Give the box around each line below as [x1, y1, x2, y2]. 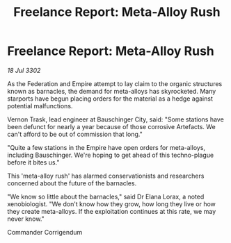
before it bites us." [7, 158, 60, 167]
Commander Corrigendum [7, 228, 83, 236]
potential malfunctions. [7, 101, 73, 110]
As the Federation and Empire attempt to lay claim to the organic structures [7, 79, 223, 87]
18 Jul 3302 [7, 66, 41, 74]
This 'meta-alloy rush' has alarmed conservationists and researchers [7, 171, 205, 180]
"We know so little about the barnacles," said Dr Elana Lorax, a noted [7, 192, 205, 201]
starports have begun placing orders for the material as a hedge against [7, 94, 214, 103]
